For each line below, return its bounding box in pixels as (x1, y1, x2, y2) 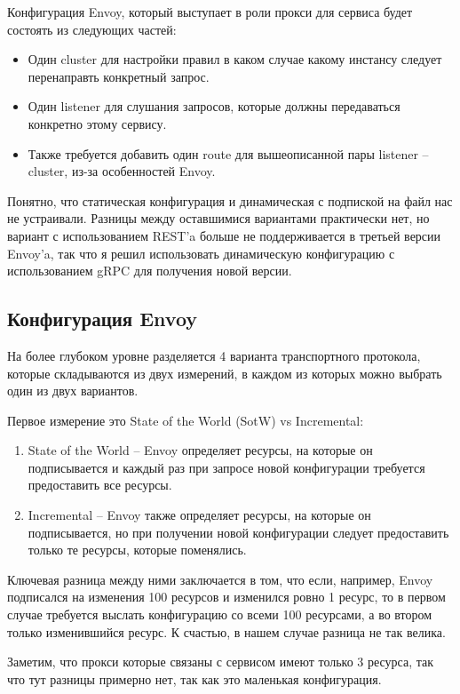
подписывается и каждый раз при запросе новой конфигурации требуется (28, 458, 425, 476)
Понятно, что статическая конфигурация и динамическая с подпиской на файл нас (7, 191, 453, 210)
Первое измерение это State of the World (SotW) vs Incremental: (7, 411, 364, 429)
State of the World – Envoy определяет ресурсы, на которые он (28, 441, 373, 459)
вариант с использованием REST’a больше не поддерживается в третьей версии (7, 226, 441, 244)
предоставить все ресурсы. (28, 475, 172, 494)
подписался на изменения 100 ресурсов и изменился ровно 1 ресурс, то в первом (7, 587, 446, 606)
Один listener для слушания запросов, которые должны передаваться (28, 97, 401, 116)
